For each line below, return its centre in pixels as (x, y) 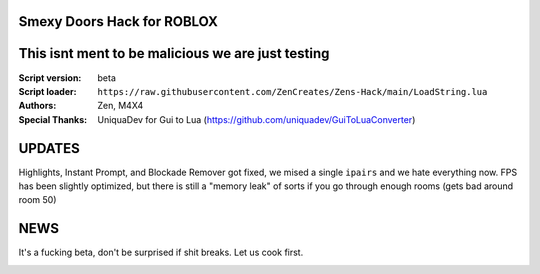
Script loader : (47, 91)
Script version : (50, 77)
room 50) (37, 200)
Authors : (37, 106)
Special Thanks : (53, 119)
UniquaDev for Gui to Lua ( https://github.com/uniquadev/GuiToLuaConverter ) (256, 119)
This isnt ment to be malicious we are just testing (174, 53)
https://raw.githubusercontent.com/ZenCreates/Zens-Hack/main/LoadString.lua (292, 91)
